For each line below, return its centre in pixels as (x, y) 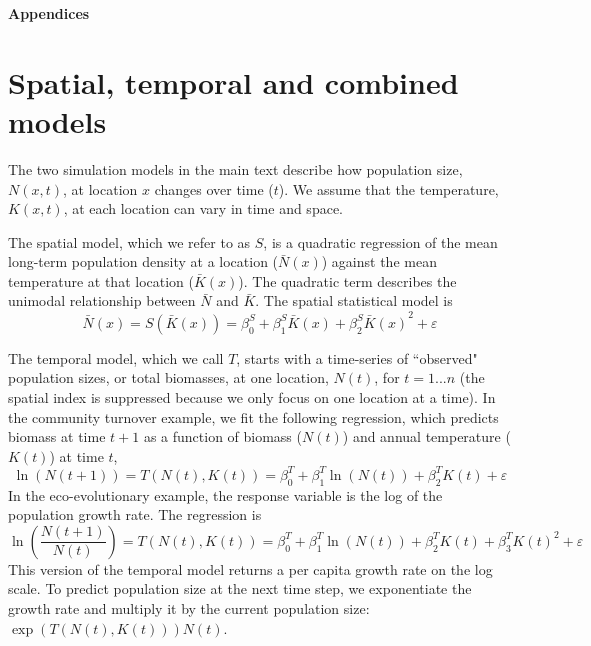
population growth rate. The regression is (135, 514)
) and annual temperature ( (426, 436)
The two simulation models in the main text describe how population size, (235, 168)
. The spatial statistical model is (354, 300)
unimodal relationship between (102, 300)
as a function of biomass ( (222, 436)
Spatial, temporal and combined (233, 81)
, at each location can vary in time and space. (203, 208)
